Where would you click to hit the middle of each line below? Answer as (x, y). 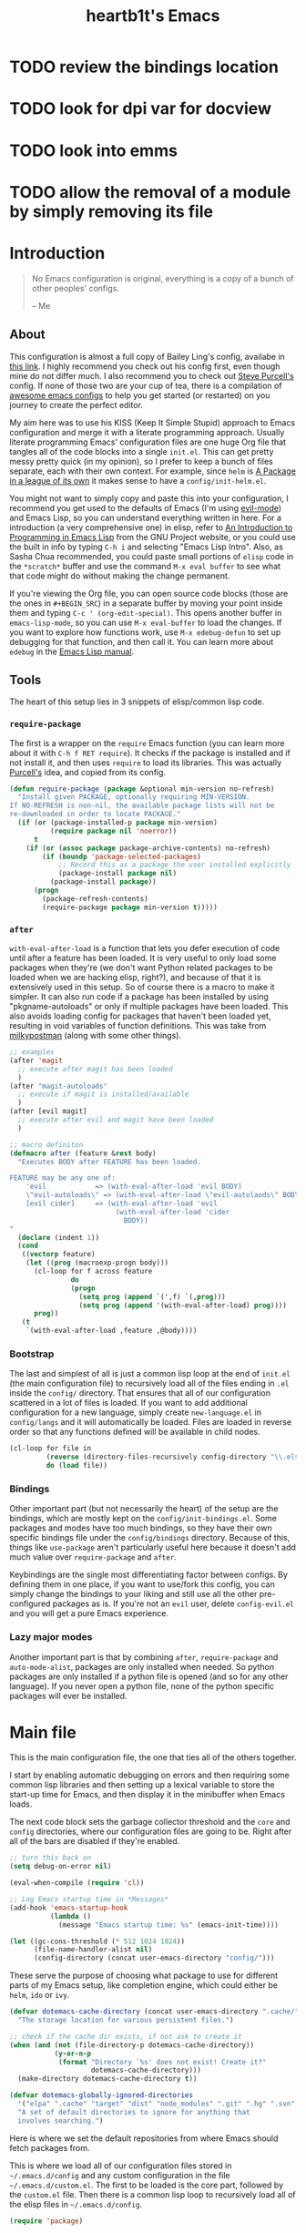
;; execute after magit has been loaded (95, 1069)
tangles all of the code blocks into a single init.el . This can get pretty (142, 451)
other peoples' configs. (76, 288)
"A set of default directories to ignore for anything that (134, 2112)
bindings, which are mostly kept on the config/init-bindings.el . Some (143, 1519)
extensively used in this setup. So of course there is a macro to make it (142, 987)
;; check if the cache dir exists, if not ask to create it (126, 2036)
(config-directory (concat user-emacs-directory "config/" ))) (154, 1958)
